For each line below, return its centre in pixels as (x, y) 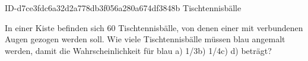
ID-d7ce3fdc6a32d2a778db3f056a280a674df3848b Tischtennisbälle (123, 8)
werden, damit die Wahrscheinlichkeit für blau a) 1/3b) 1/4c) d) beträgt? (138, 50)
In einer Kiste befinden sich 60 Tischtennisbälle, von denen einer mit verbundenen (154, 27)
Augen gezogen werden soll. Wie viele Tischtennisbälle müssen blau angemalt (145, 39)
